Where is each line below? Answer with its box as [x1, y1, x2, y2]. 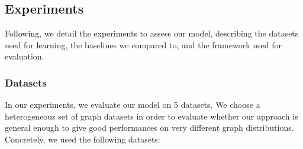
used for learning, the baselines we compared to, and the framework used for [5, 38, 282, 51]
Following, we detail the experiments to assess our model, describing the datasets [5, 27, 299, 39]
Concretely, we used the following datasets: [5, 133, 160, 145]
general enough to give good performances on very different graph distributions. [5, 121, 294, 134]
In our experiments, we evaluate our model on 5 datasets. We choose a [5, 98, 260, 111]
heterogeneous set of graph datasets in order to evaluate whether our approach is [5, 110, 298, 122]
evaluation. [5, 50, 44, 62]
